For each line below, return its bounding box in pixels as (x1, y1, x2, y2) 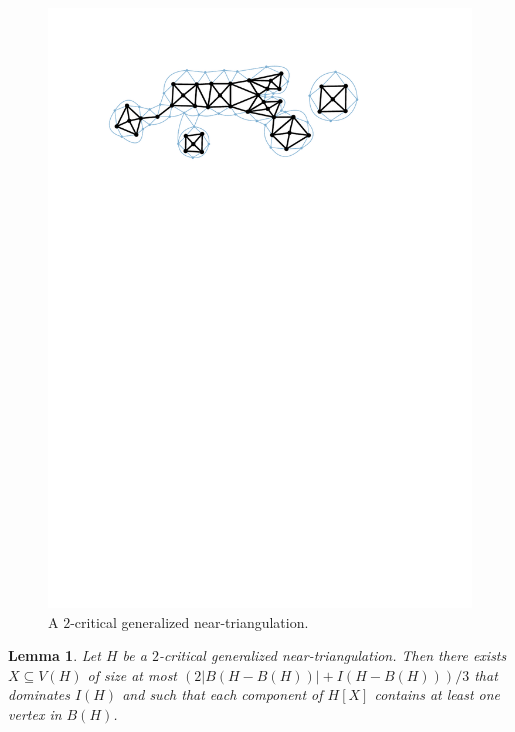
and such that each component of (122, 684, 323, 705)
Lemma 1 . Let (8, 645, 101, 666)
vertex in (8, 703, 62, 724)
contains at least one (374, 684, 501, 705)
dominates (8, 684, 70, 705)
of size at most (87, 664, 178, 685)
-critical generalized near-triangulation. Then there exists (158, 645, 507, 666)
